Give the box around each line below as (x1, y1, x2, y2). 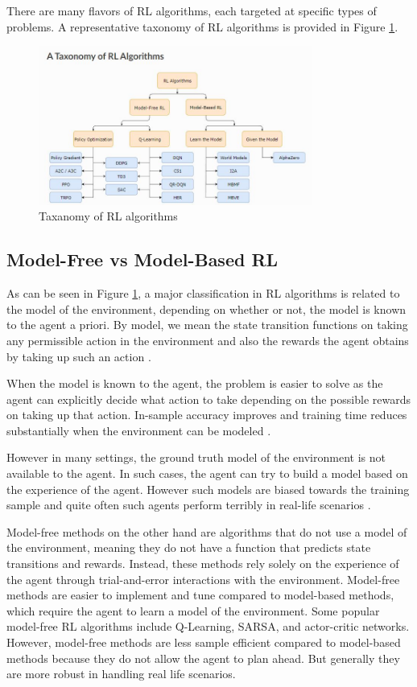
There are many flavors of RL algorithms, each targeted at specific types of (6, 2, 377, 19)
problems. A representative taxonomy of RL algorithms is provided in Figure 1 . (6, 18, 398, 35)
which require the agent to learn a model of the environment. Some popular (6, 602, 380, 619)
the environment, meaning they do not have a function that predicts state (6, 539, 371, 556)
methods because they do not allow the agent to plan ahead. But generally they (6, 649, 400, 666)
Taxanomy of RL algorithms (39, 208, 178, 224)
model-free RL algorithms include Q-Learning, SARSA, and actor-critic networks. (6, 618, 410, 635)
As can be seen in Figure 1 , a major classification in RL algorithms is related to (6, 285, 400, 302)
